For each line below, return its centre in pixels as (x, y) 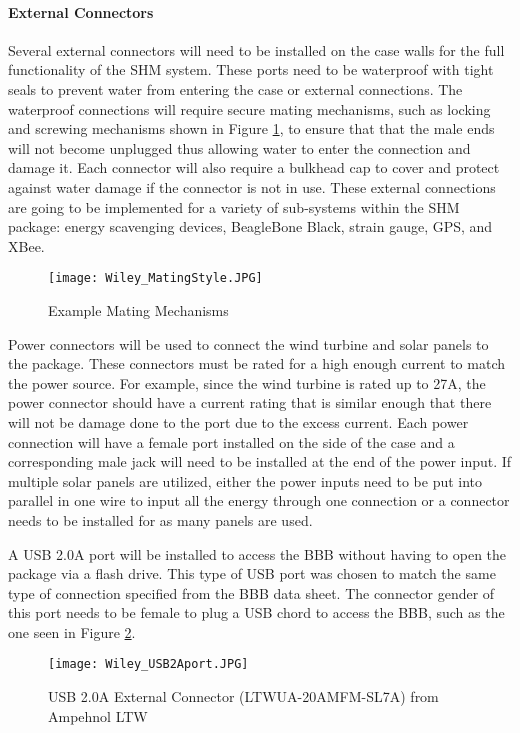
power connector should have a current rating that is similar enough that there (250, 402)
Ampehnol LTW (98, 715)
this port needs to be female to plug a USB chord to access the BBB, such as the (256, 612)
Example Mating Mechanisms (138, 309)
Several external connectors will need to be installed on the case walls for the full (256, 49)
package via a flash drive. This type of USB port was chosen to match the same (252, 573)
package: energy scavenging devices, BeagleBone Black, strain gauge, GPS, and (250, 226)
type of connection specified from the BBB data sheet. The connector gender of (251, 592)
